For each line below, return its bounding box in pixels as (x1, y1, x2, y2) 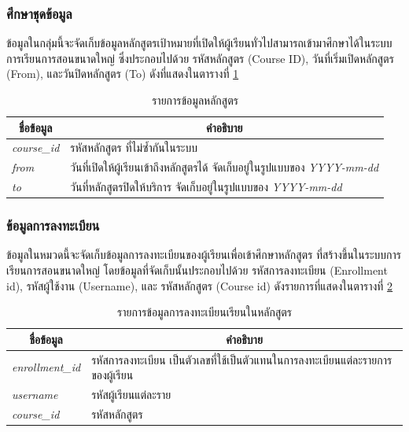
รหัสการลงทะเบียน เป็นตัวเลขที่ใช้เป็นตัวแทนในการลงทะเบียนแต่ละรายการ (91, 351, 392, 367)
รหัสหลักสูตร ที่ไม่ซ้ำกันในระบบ (70, 139, 197, 156)
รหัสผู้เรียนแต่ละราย (91, 386, 171, 403)
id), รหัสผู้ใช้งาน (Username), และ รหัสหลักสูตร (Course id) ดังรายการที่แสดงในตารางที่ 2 (6, 277, 393, 294)
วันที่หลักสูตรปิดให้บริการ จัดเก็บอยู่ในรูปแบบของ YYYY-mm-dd (70, 179, 342, 195)
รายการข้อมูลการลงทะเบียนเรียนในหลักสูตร (116, 304, 293, 320)
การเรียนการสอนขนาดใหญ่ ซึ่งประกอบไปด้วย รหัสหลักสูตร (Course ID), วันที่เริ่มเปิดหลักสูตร (6, 50, 394, 66)
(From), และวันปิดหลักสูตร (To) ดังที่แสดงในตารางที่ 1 (6, 65, 239, 82)
